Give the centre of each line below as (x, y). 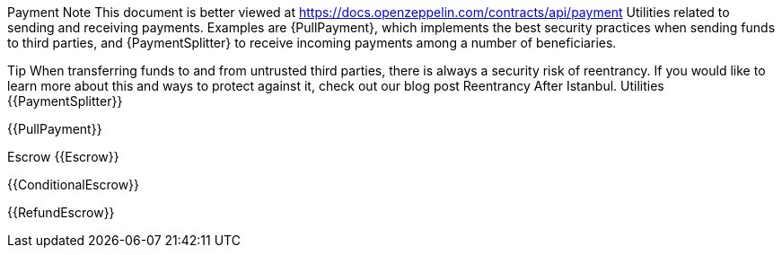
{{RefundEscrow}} (61, 212)
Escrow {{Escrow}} (63, 157)
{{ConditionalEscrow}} (74, 185)
